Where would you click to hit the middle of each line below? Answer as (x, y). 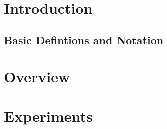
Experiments (48, 116)
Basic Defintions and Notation (84, 40)
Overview (37, 77)
